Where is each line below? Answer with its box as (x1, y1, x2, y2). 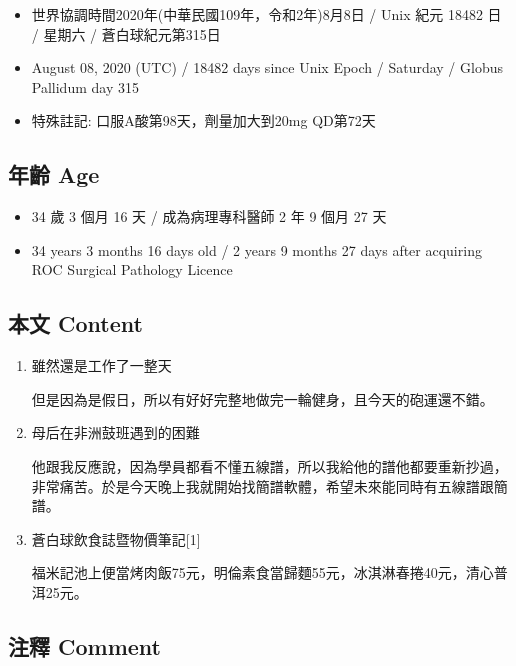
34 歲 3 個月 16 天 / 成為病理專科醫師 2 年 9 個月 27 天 (31, 206, 387, 227)
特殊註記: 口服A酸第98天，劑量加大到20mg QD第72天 (31, 110, 376, 131)
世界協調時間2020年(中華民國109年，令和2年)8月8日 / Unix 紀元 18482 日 (31, 4, 502, 24)
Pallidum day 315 (31, 76, 139, 97)
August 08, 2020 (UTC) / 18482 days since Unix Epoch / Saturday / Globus (31, 57, 503, 78)
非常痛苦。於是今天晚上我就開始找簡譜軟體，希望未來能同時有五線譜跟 (31, 475, 494, 496)
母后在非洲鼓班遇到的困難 (31, 422, 200, 443)
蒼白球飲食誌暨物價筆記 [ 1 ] (31, 528, 201, 549)
